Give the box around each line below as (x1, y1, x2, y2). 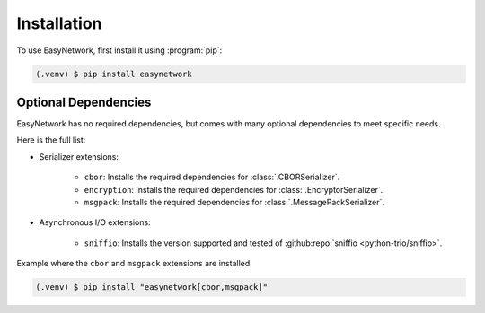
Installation (16, 13, 102, 33)
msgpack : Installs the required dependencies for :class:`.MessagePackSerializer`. (84, 196, 385, 207)
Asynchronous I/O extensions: (39, 217, 152, 228)
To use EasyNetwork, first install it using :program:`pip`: (16, 45, 223, 56)
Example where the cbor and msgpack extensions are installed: (16, 258, 253, 269)
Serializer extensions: (39, 151, 119, 161)
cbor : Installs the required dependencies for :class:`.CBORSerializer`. (84, 171, 340, 183)
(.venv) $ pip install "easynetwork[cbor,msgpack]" (35, 283, 269, 292)
